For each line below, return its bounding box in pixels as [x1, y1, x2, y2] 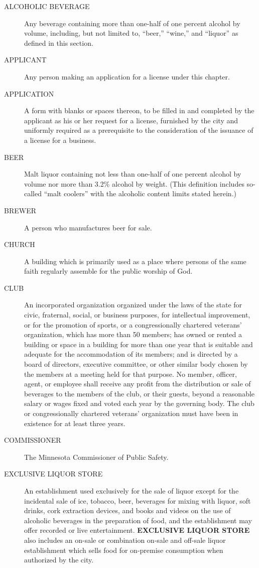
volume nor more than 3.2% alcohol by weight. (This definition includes [24, 178, 244, 189]
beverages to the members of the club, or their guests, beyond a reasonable [24, 388, 255, 398]
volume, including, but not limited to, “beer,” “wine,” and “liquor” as [24, 28, 238, 38]
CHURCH [4, 239, 35, 250]
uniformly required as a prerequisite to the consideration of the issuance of [24, 125, 253, 135]
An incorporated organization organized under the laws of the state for [24, 299, 242, 310]
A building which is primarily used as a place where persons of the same [24, 256, 246, 266]
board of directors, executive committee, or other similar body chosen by [24, 359, 248, 369]
